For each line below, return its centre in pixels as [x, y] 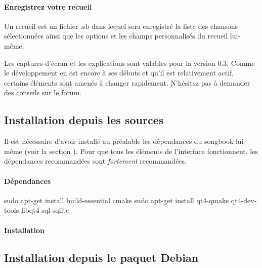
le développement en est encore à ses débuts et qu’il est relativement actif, [119, 73]
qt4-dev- [244, 200]
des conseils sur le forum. [43, 92]
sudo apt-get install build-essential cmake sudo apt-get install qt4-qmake [117, 200]
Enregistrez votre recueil [48, 6]
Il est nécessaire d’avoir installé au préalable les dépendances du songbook [119, 141]
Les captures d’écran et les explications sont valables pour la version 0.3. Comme [129, 63]
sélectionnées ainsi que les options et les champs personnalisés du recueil [116, 36]
